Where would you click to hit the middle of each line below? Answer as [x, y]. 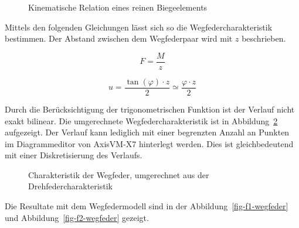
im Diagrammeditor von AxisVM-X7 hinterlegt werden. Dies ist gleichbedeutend [149, 143]
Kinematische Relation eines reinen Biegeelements [118, 7]
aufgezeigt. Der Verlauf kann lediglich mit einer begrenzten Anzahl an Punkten [147, 132]
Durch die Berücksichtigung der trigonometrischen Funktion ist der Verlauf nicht [150, 109]
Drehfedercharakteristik [70, 186]
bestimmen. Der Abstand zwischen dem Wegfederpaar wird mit [119, 38]
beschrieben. [264, 38]
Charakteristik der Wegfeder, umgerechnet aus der [119, 174]
